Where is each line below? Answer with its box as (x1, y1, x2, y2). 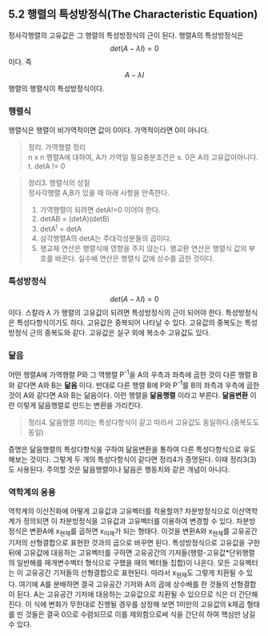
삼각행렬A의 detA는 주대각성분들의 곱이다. (39, 233, 172, 243)
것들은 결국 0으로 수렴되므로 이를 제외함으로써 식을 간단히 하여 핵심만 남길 (25, 609, 256, 619)
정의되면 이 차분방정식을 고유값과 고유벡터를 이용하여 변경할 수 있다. (22, 516, 234, 525)
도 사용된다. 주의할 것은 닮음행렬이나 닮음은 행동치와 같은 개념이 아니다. (8, 464, 230, 474)
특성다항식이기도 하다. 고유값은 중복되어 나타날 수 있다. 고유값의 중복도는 (16, 318, 243, 327)
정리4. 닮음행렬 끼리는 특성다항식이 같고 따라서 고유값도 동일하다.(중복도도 (27, 417, 260, 427)
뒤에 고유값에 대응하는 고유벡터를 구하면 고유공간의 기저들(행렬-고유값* (8, 548, 230, 557)
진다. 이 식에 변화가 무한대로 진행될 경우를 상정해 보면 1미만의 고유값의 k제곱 (8, 599, 246, 609)
